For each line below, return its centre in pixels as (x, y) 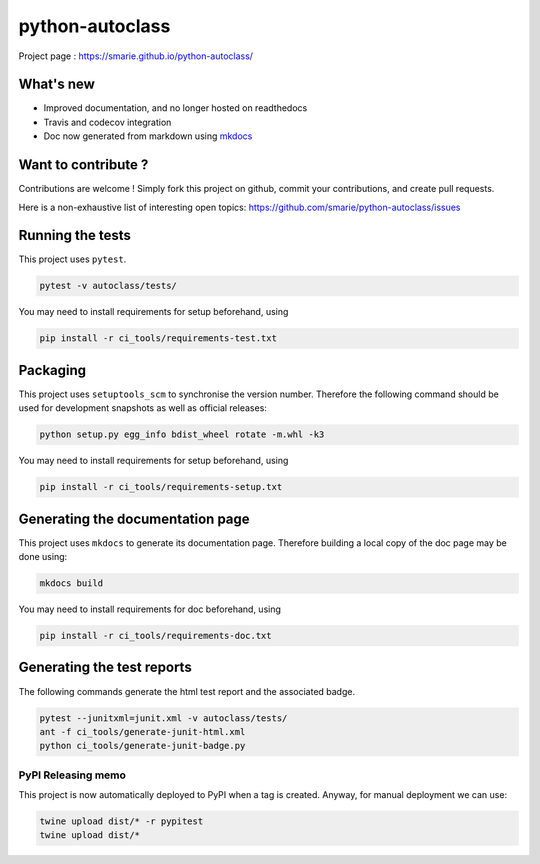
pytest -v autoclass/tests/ (108, 286)
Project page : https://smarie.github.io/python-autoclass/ (136, 56)
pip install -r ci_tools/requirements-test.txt (158, 338)
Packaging (52, 370)
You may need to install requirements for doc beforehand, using (150, 609)
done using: (43, 557)
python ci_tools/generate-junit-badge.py (142, 746)
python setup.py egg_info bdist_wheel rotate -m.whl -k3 (182, 434)
